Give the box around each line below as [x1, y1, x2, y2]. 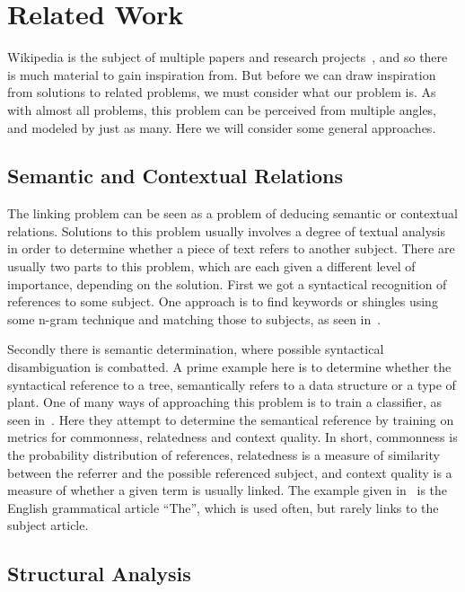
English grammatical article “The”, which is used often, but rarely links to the [7, 498, 439, 517]
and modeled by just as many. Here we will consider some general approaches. [7, 118, 436, 137]
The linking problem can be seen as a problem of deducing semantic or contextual [7, 204, 458, 223]
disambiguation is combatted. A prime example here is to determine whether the [7, 358, 452, 376]
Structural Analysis [7, 560, 191, 588]
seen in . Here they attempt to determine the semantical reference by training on [7, 410, 454, 429]
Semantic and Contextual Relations [7, 162, 344, 190]
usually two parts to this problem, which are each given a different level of [7, 257, 416, 276]
